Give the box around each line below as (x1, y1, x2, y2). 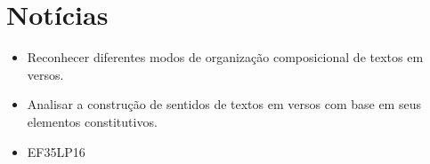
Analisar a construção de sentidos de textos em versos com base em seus (27, 95, 421, 113)
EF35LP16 (27, 142, 85, 160)
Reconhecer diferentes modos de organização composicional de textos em (27, 48, 424, 66)
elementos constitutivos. (27, 112, 158, 130)
